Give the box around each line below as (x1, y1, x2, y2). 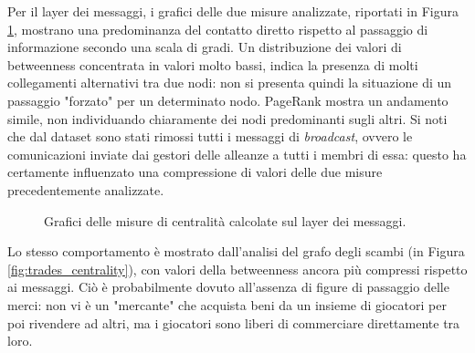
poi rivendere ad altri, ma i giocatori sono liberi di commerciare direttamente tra (7, 313, 460, 332)
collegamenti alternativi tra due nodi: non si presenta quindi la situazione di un (7, 73, 452, 92)
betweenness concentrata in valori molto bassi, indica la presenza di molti (7, 55, 418, 74)
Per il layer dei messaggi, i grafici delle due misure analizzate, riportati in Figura (7, 2, 459, 20)
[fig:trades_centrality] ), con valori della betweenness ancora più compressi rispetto (7, 259, 468, 278)
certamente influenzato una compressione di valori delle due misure (7, 162, 383, 182)
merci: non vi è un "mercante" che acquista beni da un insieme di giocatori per (7, 295, 447, 314)
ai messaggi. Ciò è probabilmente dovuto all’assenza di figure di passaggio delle (7, 277, 449, 296)
